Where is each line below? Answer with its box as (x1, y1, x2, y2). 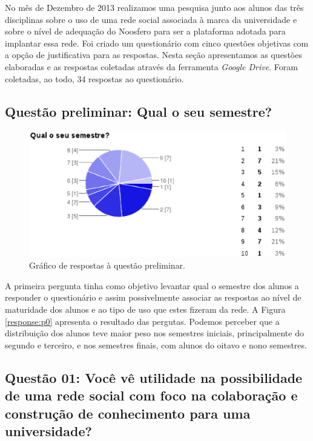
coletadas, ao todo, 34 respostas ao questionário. (5, 72, 184, 85)
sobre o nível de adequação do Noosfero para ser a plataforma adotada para (5, 25, 286, 38)
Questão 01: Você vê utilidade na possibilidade (5, 368, 303, 387)
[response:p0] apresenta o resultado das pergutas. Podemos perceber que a (5, 315, 280, 327)
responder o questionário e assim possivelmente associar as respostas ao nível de (5, 291, 301, 304)
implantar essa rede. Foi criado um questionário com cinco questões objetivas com (5, 36, 309, 49)
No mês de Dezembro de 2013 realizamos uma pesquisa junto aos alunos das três (5, 1, 304, 13)
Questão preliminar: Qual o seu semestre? (5, 102, 272, 120)
